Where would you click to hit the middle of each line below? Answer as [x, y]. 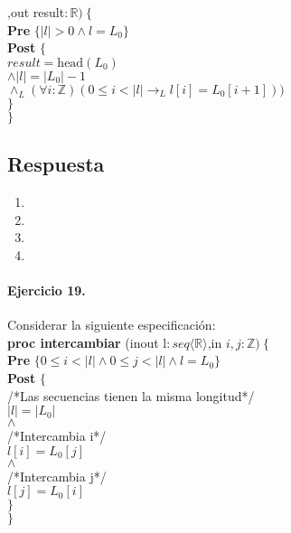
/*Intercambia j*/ [57, 476]
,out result [36, 12]
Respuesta [56, 164]
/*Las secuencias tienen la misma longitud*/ [131, 395]
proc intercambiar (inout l [87, 342]
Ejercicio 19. [47, 290]
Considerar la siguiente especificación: [112, 325]
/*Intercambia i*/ [57, 436]
